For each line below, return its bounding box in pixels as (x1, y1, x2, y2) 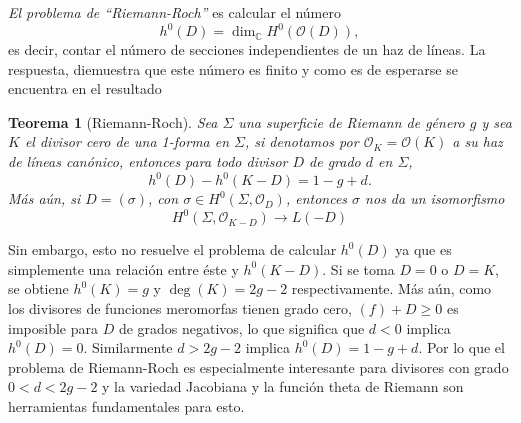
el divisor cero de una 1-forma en (24, 131, 230, 152)
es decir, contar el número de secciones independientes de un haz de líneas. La (8, 39, 486, 60)
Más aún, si (8, 188, 81, 209)
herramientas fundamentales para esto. (8, 396, 245, 416)
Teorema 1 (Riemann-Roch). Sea (8, 111, 218, 132)
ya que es (395, 239, 452, 260)
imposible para (8, 317, 98, 338)
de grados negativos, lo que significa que (118, 317, 365, 338)
